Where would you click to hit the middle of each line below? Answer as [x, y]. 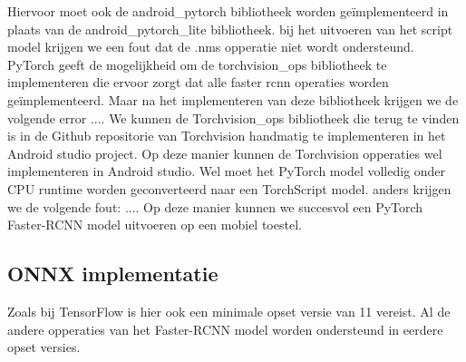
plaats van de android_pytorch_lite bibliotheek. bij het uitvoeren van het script [230, 29]
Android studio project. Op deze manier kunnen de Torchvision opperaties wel [225, 153]
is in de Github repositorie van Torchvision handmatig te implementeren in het [227, 136]
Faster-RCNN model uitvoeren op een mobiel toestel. [155, 225]
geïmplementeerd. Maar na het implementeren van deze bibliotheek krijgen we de [233, 99]
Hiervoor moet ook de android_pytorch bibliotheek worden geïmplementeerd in [228, 11]
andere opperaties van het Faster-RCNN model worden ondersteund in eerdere [225, 329]
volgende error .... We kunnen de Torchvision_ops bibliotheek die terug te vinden [233, 117]
